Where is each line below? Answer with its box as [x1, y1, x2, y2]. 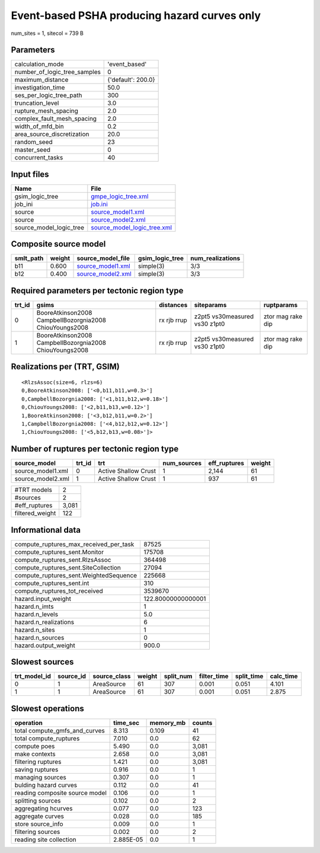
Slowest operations [11, 703, 84, 714]
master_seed [14, 146, 50, 154]
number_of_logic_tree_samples [14, 68, 101, 76]
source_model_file [76, 254, 130, 263]
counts [192, 718, 213, 727]
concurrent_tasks [14, 154, 63, 162]
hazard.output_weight [14, 641, 75, 649]
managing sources [14, 773, 66, 781]
